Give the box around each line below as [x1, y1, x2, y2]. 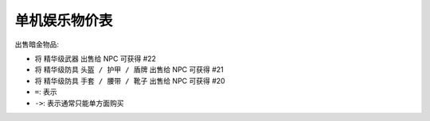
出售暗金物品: [14, 40, 60, 49]
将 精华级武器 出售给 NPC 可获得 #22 [34, 54, 157, 63]
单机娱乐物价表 [14, 12, 113, 29]
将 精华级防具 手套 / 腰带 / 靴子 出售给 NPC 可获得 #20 [34, 76, 226, 85]
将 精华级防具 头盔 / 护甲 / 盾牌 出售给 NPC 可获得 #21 [34, 65, 225, 74]
